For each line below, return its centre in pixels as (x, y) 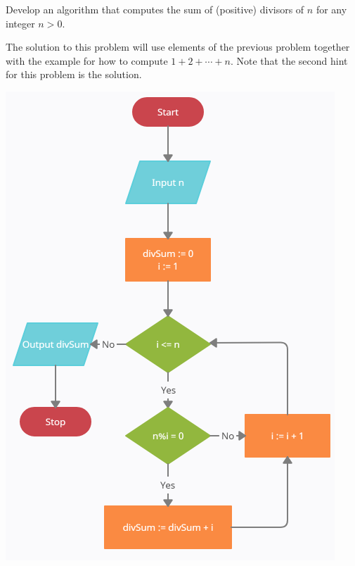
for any (331, 9)
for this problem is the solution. (74, 74)
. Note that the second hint (289, 60)
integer (20, 23)
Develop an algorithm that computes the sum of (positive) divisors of (155, 9)
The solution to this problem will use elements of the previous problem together (178, 47)
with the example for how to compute (87, 60)
